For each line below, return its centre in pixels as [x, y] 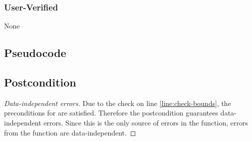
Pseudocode [35, 53]
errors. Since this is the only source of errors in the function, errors [146, 122]
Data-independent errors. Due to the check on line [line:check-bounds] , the [118, 103]
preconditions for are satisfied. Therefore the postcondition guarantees [111, 113]
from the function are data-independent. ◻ [70, 132]
